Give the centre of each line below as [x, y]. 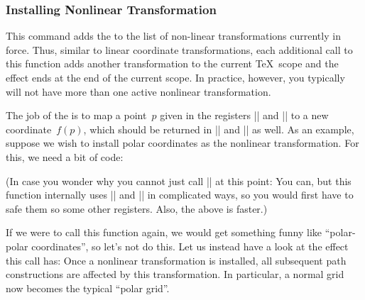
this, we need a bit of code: [65, 156]
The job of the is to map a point [76, 115]
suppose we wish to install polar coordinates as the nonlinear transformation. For [182, 143]
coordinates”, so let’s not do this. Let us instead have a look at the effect [190, 246]
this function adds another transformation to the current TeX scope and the [172, 63]
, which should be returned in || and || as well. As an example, [219, 129]
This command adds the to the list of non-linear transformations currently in [173, 36]
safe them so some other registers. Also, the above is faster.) [137, 208]
